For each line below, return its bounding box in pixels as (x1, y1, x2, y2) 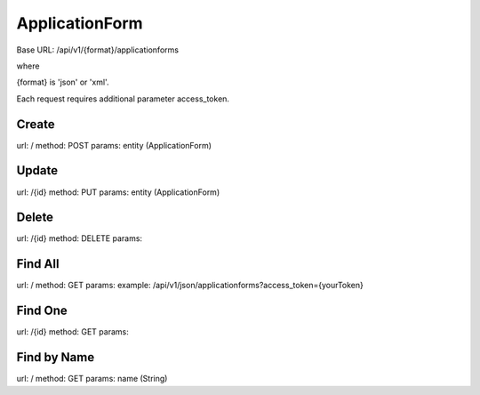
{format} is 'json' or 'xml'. (16, 77, 109, 88)
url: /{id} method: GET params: (16, 326, 129, 337)
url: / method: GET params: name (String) (16, 374, 168, 384)
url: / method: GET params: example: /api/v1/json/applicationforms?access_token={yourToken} (16, 280, 364, 291)
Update (16, 163, 59, 178)
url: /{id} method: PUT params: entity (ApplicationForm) (16, 187, 220, 197)
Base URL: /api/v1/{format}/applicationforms (16, 44, 180, 55)
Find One (16, 303, 68, 318)
